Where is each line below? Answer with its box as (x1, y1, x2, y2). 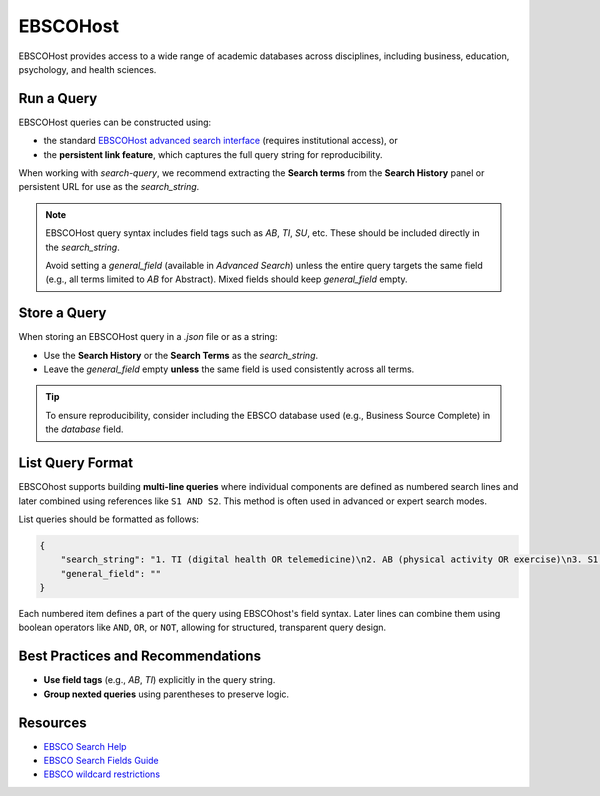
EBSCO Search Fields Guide (43, 755, 159, 767)
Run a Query (18, 90, 98, 107)
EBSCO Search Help (43, 740, 127, 752)
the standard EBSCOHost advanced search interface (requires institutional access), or (43, 135, 399, 147)
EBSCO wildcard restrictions (43, 768, 160, 780)
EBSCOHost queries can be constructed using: (18, 116, 212, 128)
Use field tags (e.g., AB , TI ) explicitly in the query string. (43, 674, 276, 686)
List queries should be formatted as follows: (18, 513, 200, 525)
